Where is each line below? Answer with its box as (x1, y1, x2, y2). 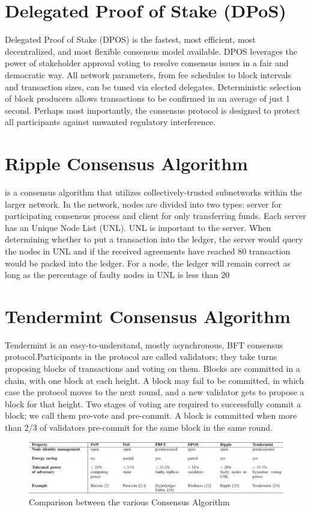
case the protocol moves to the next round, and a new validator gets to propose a (5, 386, 304, 398)
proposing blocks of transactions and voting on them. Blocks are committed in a (5, 362, 300, 375)
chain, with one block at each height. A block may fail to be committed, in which (5, 374, 304, 386)
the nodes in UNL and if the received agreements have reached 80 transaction (5, 244, 291, 257)
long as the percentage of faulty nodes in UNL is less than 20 (5, 268, 230, 281)
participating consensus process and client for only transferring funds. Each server (5, 209, 306, 222)
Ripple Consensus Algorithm (5, 151, 248, 176)
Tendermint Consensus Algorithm (5, 303, 291, 328)
